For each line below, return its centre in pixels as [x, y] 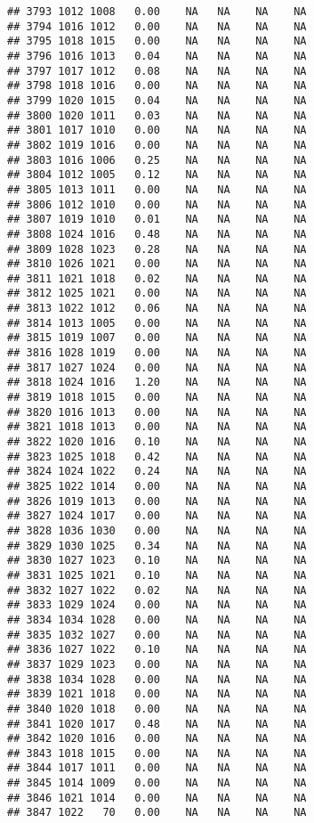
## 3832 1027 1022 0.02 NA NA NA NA [157, 590]
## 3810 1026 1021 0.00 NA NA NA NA [157, 264]
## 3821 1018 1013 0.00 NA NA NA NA [157, 427]
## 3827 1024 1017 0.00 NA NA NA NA [157, 516]
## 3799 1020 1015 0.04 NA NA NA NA [157, 100]
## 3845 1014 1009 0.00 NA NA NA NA [157, 783]
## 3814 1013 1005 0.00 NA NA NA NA [157, 323]
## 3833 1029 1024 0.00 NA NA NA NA [157, 605]
